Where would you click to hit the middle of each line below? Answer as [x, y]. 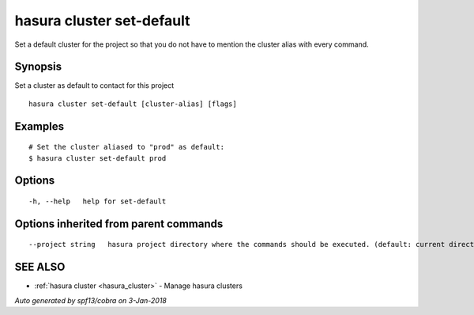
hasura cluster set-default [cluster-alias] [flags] [133, 104]
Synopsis [38, 67]
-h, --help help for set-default [98, 201]
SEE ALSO [40, 267]
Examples [39, 126]
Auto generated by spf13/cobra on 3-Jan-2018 [91, 300]
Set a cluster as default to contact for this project [94, 85]
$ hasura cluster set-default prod [98, 158]
